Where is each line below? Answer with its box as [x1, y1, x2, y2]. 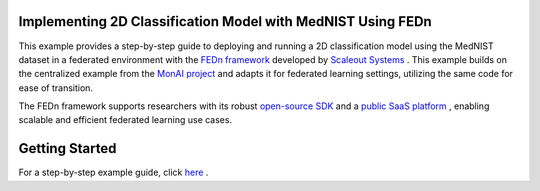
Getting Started [18, 140, 117, 157]
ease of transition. [18, 81, 94, 94]
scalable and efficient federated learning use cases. [18, 114, 233, 126]
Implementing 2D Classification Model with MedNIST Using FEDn [18, 13, 432, 30]
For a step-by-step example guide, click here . [18, 166, 209, 179]
